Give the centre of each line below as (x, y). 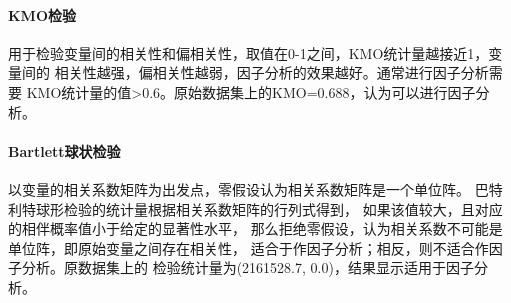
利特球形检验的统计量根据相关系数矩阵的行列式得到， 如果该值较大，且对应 (255, 208)
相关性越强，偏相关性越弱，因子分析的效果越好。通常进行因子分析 (271, 72)
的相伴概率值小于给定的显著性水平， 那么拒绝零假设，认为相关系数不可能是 (255, 228)
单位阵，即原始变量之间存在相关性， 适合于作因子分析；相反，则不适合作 (248, 247)
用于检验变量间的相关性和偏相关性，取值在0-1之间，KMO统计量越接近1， (248, 52)
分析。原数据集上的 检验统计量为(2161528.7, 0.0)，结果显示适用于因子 (247, 267)
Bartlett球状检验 (64, 150)
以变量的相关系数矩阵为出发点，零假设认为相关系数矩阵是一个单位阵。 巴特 (255, 188)
